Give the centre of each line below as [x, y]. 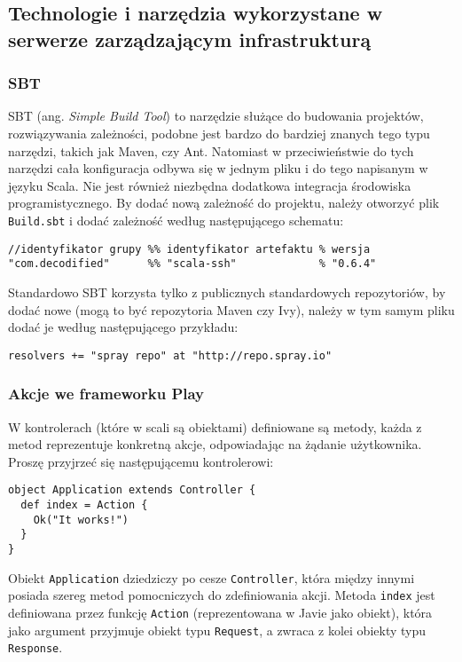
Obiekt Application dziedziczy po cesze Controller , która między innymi [211, 577]
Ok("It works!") [81, 520]
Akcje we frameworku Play [106, 394]
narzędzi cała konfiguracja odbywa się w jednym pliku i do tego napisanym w [218, 168]
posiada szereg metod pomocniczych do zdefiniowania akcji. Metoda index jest [222, 595]
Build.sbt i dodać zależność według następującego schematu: [176, 220]
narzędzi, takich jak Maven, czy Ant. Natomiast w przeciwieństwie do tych [211, 150]
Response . [35, 647]
